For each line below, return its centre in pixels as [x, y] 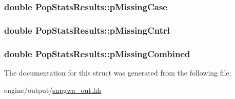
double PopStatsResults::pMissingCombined [97, 53]
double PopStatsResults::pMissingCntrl [87, 30]
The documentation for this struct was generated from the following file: [118, 72]
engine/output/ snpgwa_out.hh [53, 90]
